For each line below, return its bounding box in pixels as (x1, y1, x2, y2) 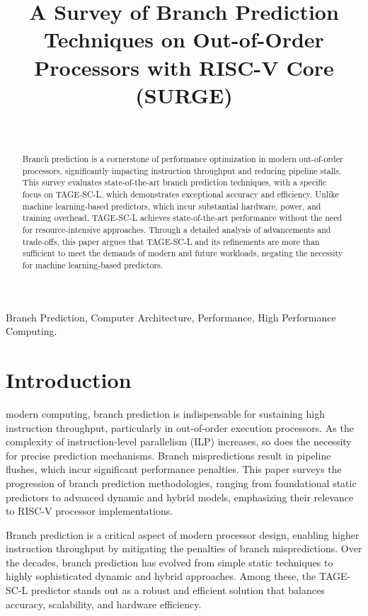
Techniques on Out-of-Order (44, 25, 324, 54)
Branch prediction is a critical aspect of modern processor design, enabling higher (6, 527, 360, 542)
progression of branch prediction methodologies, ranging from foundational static (6, 475, 357, 490)
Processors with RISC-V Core (34, 52, 334, 81)
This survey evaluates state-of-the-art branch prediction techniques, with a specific (22, 176, 327, 188)
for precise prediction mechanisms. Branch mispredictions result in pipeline (6, 447, 331, 462)
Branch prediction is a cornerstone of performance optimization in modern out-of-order (22, 153, 343, 165)
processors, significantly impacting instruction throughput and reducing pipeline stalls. (22, 164, 342, 176)
